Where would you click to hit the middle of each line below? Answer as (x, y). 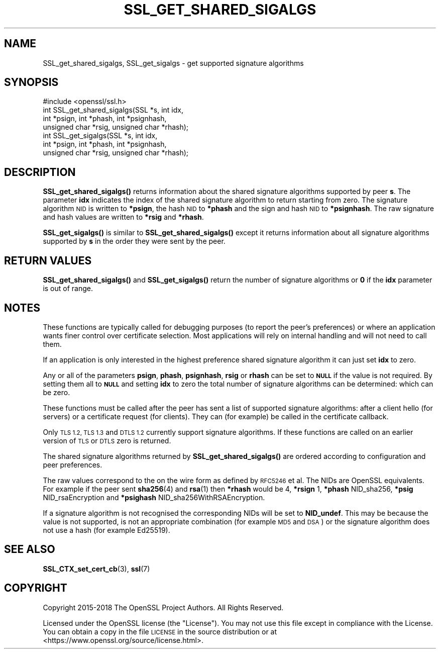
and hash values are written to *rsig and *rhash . (123, 217)
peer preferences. (73, 464)
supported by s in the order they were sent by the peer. (134, 241)
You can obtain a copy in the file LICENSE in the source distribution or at (160, 631)
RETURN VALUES (48, 260)
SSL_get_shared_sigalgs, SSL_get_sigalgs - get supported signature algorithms (173, 63)
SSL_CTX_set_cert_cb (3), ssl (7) (96, 569)
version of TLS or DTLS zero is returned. (107, 440)
